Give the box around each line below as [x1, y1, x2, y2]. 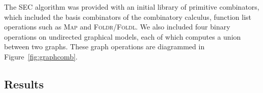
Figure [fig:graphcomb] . [4, 51, 78, 61]
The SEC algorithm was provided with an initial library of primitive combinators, [4, 2, 259, 12]
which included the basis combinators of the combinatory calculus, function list [4, 11, 252, 22]
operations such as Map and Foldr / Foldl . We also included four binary [4, 21, 230, 32]
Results [4, 76, 44, 91]
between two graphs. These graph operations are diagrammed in [4, 41, 205, 52]
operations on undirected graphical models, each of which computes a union [4, 31, 241, 42]
